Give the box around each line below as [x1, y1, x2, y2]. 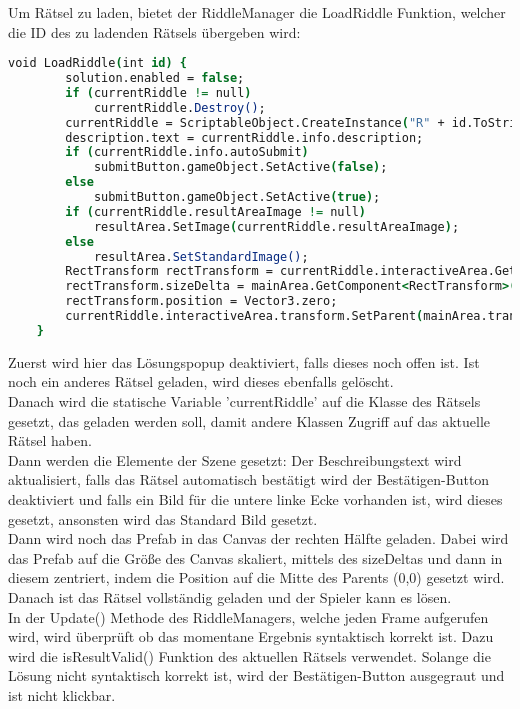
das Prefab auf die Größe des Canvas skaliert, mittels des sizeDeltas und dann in [8, 547, 503, 568]
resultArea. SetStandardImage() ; [93, 249, 309, 264]
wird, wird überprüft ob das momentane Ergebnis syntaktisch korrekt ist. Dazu [8, 626, 494, 647]
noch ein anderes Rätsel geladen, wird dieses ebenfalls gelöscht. [8, 371, 394, 392]
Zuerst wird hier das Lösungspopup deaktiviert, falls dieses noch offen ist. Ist [8, 351, 480, 372]
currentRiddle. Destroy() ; [93, 100, 266, 115]
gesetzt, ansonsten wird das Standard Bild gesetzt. [8, 508, 318, 529]
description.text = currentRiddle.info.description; [65, 130, 424, 145]
